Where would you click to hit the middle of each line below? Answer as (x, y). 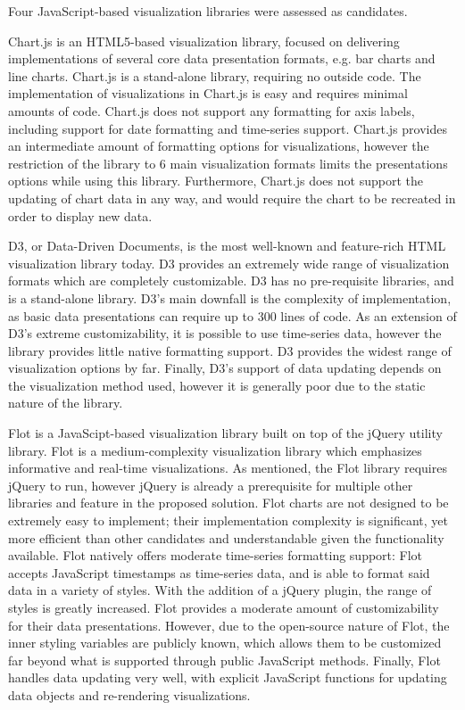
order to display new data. (80, 215)
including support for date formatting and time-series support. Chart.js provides (228, 128)
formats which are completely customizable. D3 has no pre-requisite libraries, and (231, 281)
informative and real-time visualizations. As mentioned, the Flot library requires (228, 468)
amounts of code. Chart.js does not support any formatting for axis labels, (212, 110)
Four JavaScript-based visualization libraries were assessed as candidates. (208, 11)
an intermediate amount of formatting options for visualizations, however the (219, 146)
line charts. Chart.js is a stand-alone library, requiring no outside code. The (215, 75)
